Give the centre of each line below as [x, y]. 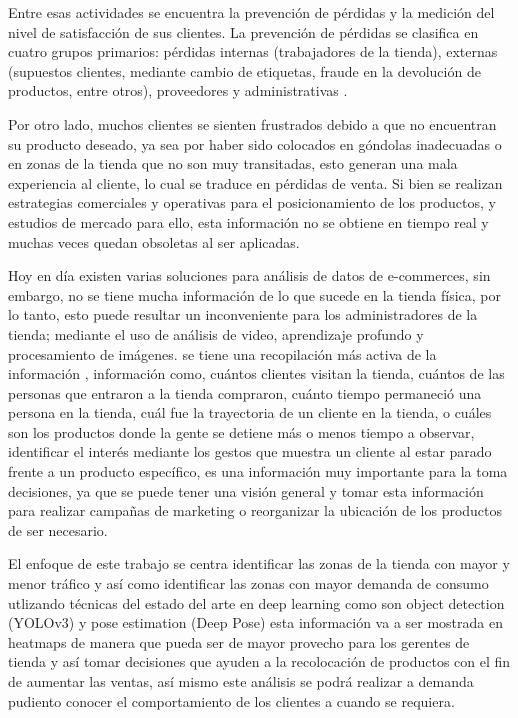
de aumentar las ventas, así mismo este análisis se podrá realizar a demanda [241, 681]
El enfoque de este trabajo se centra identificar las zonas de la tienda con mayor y [259, 563]
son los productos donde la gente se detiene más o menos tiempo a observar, [241, 431]
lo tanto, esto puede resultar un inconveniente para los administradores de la [243, 314]
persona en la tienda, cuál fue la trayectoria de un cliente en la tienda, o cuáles [250, 412]
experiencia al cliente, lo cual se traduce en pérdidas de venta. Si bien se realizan [255, 182]
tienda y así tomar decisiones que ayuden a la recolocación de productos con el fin [259, 661]
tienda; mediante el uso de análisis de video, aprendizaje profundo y [216, 333]
